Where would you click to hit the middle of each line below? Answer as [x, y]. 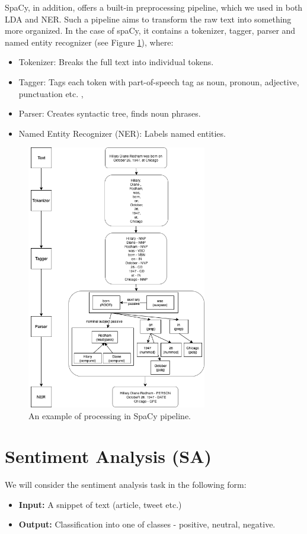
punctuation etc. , [51, 93]
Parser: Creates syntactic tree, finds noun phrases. [110, 113]
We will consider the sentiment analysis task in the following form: [126, 485]
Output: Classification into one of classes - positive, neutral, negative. [147, 524]
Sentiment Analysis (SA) [108, 456]
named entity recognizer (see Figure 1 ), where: [89, 42]
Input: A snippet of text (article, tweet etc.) [100, 504]
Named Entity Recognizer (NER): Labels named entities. [122, 133]
